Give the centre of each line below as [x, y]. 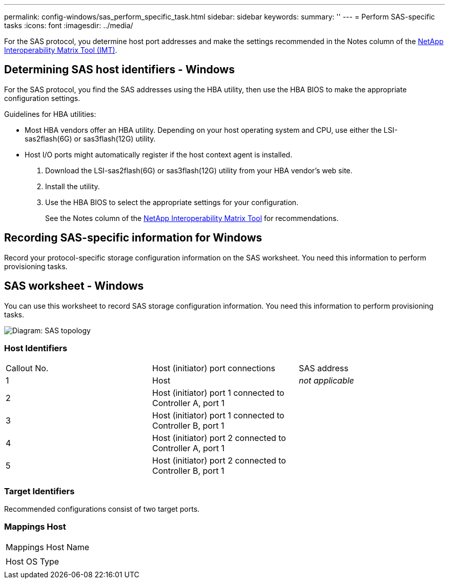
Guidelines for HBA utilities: [50, 114]
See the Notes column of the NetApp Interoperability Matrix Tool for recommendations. [192, 218]
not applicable [326, 381]
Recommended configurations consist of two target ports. [102, 509]
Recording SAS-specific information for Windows [133, 238]
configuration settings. [42, 98]
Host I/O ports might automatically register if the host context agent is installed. [159, 154]
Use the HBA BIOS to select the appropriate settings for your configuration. [172, 202]
